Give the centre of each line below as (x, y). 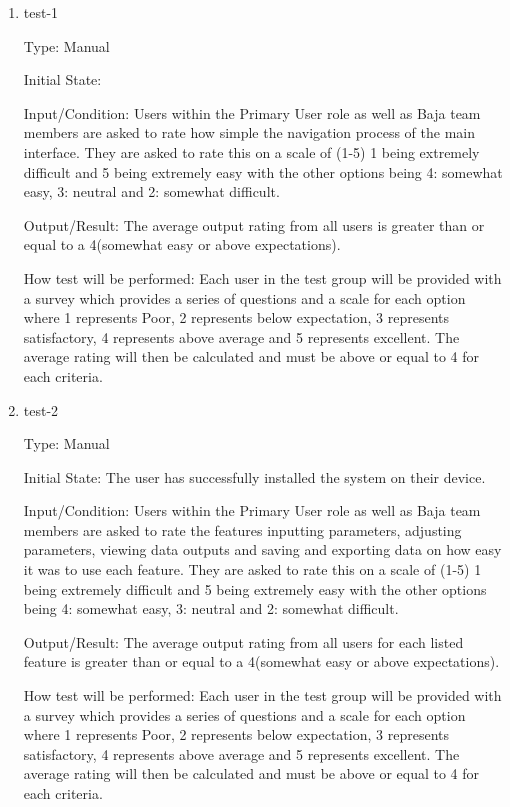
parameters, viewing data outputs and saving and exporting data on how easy (262, 549)
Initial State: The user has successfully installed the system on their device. (254, 476)
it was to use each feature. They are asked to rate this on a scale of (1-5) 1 (252, 569)
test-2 (41, 409)
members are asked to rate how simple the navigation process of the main (249, 132)
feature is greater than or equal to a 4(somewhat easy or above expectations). (261, 661)
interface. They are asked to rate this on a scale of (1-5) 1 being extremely (251, 151)
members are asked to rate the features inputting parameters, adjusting (242, 529)
